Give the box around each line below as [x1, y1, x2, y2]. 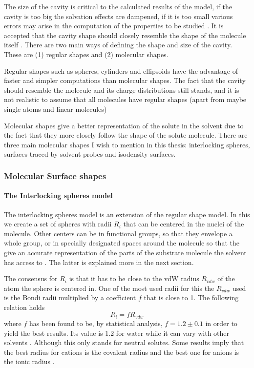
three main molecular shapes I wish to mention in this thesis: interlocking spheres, [4, 139, 250, 149]
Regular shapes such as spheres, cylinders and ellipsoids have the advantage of [4, 65, 238, 76]
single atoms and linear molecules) [4, 103, 107, 114]
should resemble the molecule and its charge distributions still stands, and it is [4, 84, 239, 95]
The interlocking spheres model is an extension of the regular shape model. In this [4, 209, 250, 219]
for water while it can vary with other [116, 327, 230, 338]
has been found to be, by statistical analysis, [29, 318, 163, 328]
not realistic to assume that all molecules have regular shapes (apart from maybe [4, 94, 247, 104]
